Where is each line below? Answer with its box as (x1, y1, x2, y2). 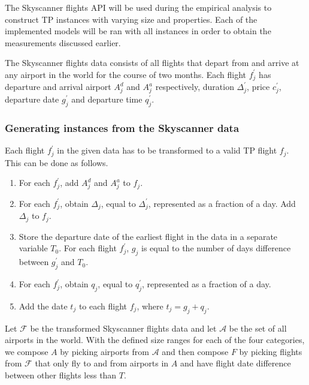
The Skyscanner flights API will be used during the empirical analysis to (5, 1, 272, 13)
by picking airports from (60, 345, 149, 357)
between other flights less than (5, 369, 117, 381)
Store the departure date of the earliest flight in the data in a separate (19, 230, 278, 242)
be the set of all (229, 321, 287, 334)
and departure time (71, 93, 143, 106)
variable (19, 242, 48, 254)
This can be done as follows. (5, 156, 108, 169)
